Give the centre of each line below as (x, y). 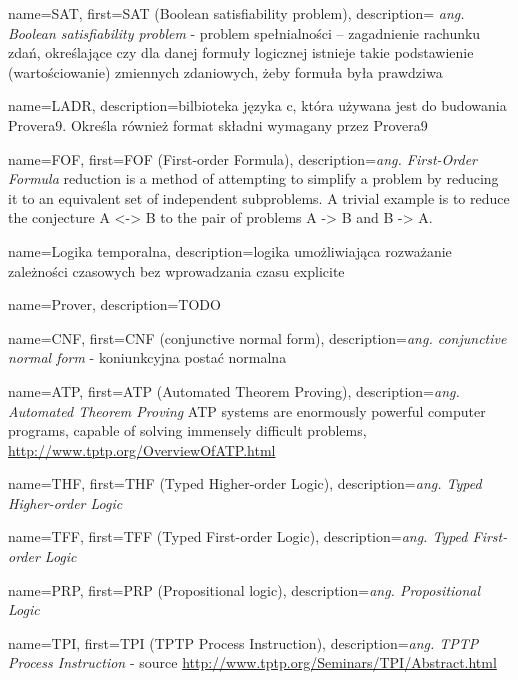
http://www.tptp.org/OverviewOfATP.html (142, 449)
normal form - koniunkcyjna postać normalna (147, 357)
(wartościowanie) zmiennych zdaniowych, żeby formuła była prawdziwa (225, 71)
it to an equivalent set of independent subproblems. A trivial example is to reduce (259, 197)
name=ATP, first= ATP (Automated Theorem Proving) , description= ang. (234, 390)
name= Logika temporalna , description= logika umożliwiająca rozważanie (230, 250)
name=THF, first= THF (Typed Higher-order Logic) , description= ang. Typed (245, 483)
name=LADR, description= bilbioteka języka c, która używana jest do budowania (257, 105)
